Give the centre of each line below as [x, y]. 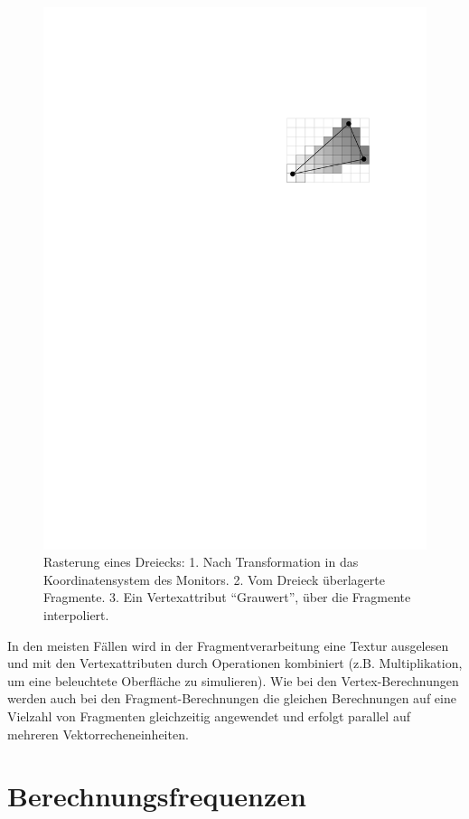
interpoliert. [76, 615]
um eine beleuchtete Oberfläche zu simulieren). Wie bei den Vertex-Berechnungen [233, 680]
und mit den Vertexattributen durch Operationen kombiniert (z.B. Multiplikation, [235, 663]
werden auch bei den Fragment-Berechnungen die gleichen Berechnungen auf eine [232, 698]
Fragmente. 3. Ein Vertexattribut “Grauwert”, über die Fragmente [227, 597]
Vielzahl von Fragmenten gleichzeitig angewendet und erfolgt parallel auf [209, 716]
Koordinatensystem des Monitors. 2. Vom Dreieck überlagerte [214, 579]
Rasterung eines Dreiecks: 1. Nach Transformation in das [201, 562]
